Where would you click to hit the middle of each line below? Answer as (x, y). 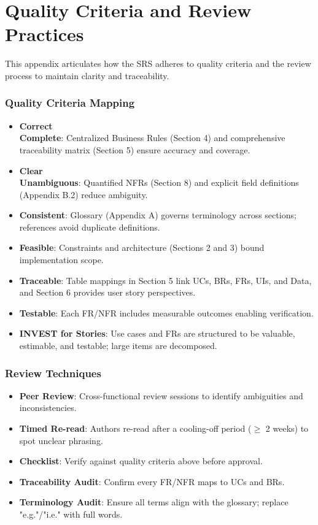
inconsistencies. (48, 408)
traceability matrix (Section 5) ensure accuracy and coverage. (135, 149)
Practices (45, 34)
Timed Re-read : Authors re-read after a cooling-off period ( (135, 428)
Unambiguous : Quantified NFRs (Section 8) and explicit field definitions (159, 182)
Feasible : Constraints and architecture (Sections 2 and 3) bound (142, 247)
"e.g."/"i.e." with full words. (71, 514)
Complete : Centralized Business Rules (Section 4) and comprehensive (152, 138)
